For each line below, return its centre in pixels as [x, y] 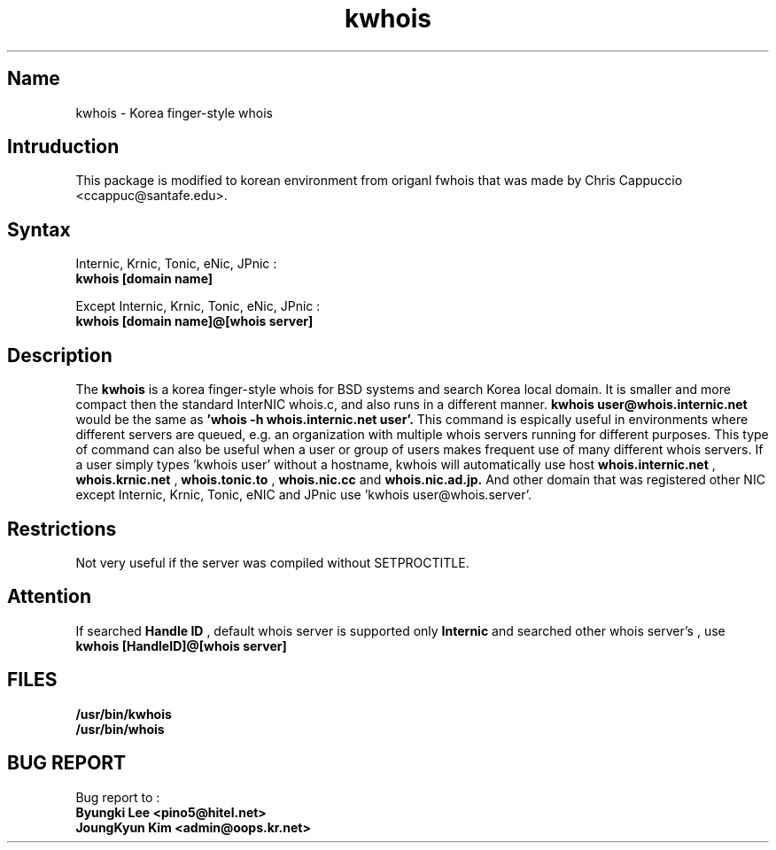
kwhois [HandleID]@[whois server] [181, 645]
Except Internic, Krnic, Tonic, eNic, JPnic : [198, 306]
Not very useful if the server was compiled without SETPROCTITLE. [272, 562]
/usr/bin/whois [120, 729]
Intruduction [63, 147]
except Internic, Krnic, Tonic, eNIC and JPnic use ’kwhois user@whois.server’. [303, 495]
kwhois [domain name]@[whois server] [194, 321]
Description [60, 355]
